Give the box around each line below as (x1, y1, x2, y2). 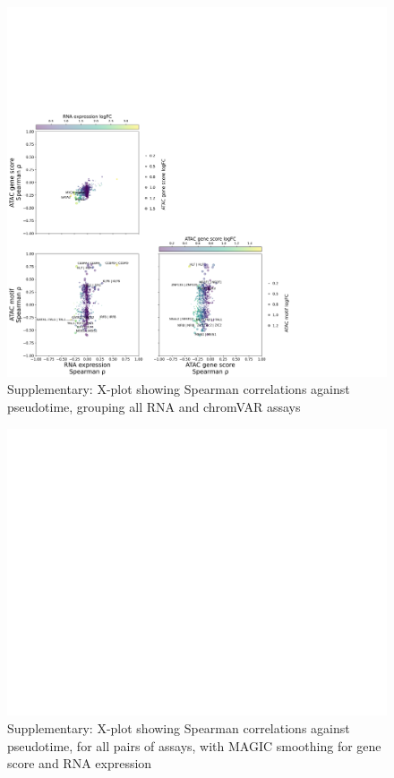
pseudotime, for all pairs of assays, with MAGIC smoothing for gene (7, 736, 381, 755)
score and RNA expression (7, 754, 152, 773)
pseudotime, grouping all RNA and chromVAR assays (7, 398, 301, 415)
